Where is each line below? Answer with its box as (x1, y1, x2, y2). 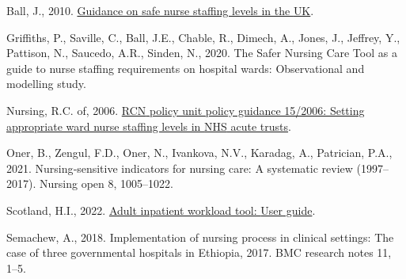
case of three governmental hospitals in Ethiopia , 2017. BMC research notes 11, (6, 244, 392, 261)
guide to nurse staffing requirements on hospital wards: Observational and (6, 59, 365, 76)
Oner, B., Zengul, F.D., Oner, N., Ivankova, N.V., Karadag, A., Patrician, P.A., (6, 144, 393, 161)
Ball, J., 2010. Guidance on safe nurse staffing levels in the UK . (6, 2, 314, 18)
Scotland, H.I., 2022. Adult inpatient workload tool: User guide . (6, 201, 316, 218)
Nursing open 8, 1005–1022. (39, 175, 173, 192)
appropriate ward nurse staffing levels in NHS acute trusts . (6, 117, 291, 134)
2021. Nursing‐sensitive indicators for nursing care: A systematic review (6, 159, 353, 176)
